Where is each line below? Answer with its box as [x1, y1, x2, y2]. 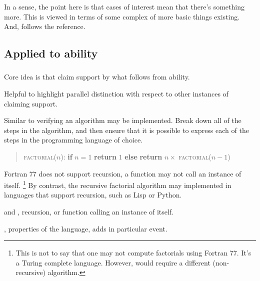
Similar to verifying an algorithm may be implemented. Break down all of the [4, 115, 241, 125]
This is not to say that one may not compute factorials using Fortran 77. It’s [15, 247, 251, 258]
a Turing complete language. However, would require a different [15, 257, 210, 267]
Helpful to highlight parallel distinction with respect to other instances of [4, 88, 228, 99]
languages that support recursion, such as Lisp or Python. [4, 189, 182, 200]
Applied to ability [4, 45, 98, 61]
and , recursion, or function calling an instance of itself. [4, 206, 174, 217]
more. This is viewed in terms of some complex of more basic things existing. [4, 11, 240, 21]
